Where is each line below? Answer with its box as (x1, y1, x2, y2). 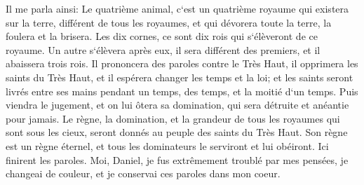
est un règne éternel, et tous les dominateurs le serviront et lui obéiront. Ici (6, 138, 329, 153)
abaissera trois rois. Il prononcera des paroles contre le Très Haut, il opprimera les (6, 56, 358, 71)
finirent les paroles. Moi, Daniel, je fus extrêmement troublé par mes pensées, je (6, 152, 349, 167)
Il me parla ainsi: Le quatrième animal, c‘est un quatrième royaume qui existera (6, 1, 349, 15)
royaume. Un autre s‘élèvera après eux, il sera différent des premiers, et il (6, 42, 321, 57)
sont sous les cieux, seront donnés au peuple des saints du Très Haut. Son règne (6, 125, 348, 139)
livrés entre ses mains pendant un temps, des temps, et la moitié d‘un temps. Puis (6, 83, 358, 98)
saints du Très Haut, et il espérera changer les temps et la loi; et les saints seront (6, 69, 353, 84)
